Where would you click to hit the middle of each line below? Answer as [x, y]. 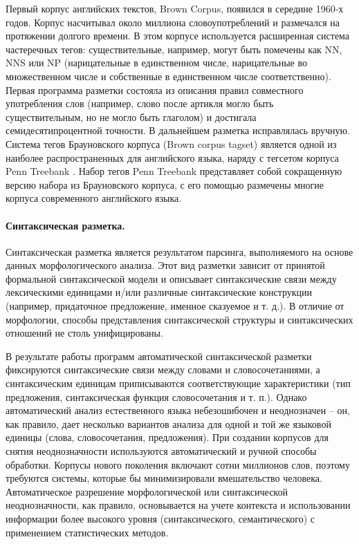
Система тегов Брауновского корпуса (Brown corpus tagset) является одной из [171, 143]
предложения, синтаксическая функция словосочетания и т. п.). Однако [156, 396]
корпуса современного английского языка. [94, 198]
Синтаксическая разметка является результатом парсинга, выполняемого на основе [179, 251]
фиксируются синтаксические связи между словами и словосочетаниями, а [163, 369]
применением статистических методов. [87, 532]
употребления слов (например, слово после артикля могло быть [140, 103]
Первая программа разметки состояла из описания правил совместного [155, 90]
